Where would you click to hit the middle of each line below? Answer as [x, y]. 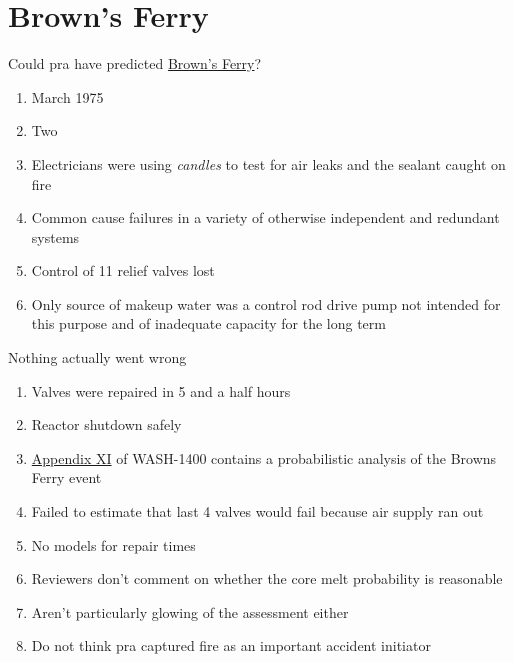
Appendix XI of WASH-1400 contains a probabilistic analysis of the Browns [264, 457]
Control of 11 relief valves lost [123, 270]
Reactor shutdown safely [106, 424]
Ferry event [66, 477]
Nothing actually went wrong [97, 357]
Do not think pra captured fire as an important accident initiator [231, 645]
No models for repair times [113, 544]
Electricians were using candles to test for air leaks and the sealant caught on [268, 163]
